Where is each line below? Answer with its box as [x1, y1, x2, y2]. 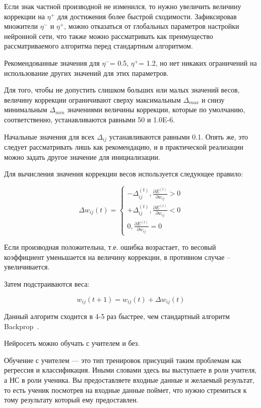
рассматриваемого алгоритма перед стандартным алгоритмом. [4, 40, 193, 51]
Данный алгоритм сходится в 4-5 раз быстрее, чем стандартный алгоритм [4, 311, 230, 322]
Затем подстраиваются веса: [4, 278, 90, 289]
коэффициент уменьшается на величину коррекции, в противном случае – [4, 251, 231, 262]
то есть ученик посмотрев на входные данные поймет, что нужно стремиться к [4, 384, 247, 395]
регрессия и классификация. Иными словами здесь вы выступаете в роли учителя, [4, 365, 257, 375]
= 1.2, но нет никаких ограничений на [139, 57, 257, 68]
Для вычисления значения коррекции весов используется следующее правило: [4, 168, 243, 179]
